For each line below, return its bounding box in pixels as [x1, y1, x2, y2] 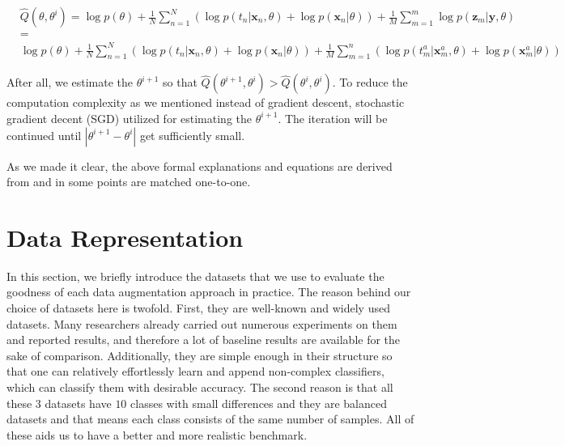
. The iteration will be [278, 109, 388, 126]
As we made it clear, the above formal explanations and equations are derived [6, 157, 393, 174]
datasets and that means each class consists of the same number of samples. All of [6, 410, 414, 427]
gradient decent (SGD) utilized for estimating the [6, 109, 253, 126]
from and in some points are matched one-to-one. [6, 173, 251, 190]
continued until [6, 126, 82, 143]
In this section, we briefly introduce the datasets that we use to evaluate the [6, 267, 384, 284]
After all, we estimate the [6, 74, 134, 91]
